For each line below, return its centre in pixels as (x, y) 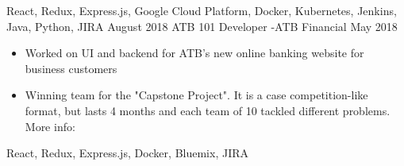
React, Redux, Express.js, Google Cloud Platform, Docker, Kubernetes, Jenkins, (202, 10)
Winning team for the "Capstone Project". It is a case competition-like (196, 95)
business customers (71, 68)
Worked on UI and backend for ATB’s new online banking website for (194, 53)
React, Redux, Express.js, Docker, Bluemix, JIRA (127, 153)
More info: (50, 126)
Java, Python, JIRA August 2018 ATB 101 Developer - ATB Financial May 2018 (202, 26)
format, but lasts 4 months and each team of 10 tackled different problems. (208, 110)
